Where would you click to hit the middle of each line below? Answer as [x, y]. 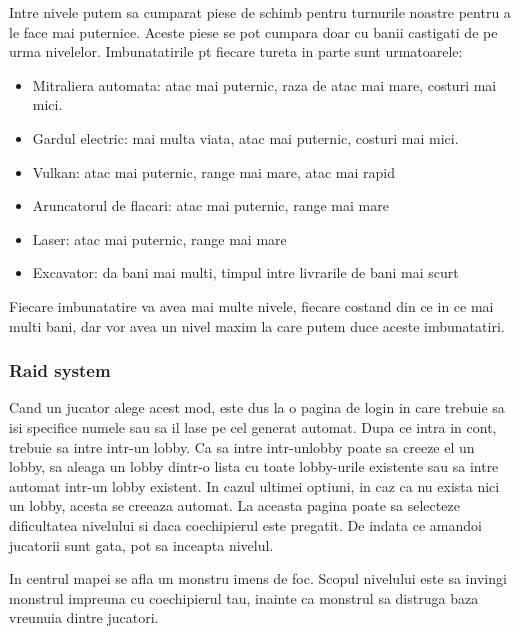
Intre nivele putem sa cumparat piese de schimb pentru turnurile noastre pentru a [260, 12]
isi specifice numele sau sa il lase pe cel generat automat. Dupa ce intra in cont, [253, 426]
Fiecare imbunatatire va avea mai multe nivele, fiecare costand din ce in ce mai [251, 305]
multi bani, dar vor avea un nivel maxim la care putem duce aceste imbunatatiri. [257, 325]
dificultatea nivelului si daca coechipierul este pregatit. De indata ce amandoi [245, 524]
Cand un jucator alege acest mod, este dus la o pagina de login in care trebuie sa [257, 407]
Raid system [60, 370]
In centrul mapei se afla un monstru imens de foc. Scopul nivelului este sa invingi [258, 578]
